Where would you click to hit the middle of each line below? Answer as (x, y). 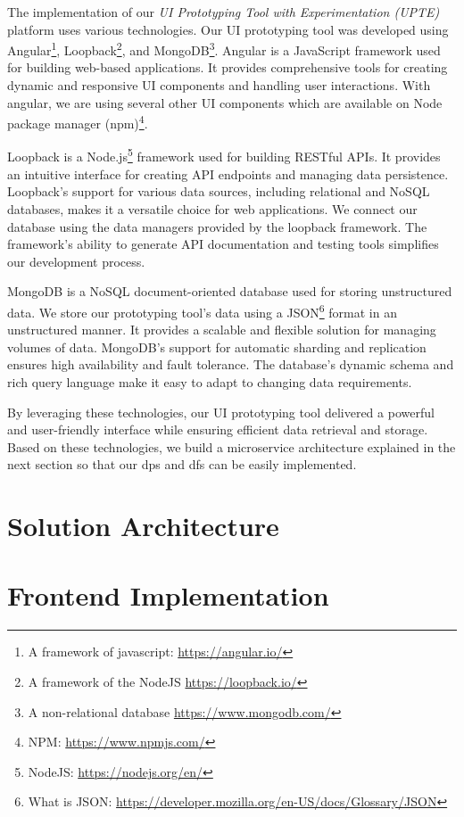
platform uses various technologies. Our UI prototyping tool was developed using (228, 29)
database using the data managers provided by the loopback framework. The (217, 226)
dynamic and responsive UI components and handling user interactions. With (219, 85)
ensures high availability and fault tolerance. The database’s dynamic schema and (231, 364)
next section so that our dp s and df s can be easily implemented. (182, 464)
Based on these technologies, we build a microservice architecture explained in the (232, 446)
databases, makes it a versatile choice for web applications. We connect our (212, 208)
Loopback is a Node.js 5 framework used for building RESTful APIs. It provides (224, 155)
